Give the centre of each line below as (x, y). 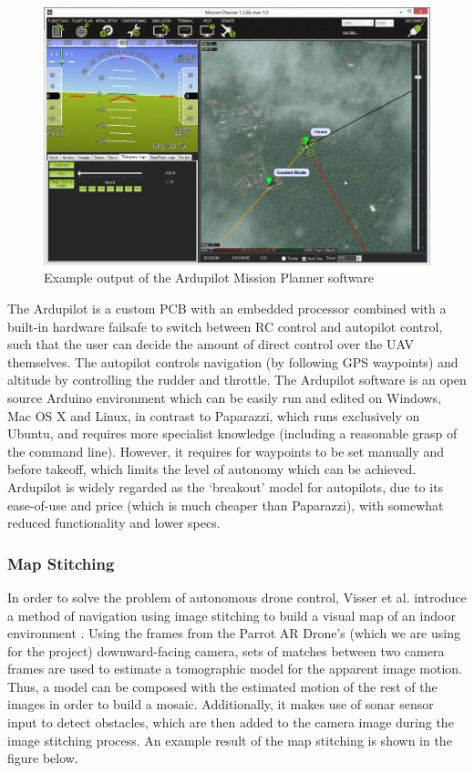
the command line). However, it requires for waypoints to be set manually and (226, 451)
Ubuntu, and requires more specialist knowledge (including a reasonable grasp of (232, 433)
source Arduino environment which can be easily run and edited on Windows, (225, 397)
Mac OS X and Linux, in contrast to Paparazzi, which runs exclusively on (214, 415)
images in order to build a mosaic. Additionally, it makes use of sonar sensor (221, 704)
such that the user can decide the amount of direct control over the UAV (211, 344)
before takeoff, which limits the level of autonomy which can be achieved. (212, 469)
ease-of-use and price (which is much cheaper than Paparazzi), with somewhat (226, 505)
